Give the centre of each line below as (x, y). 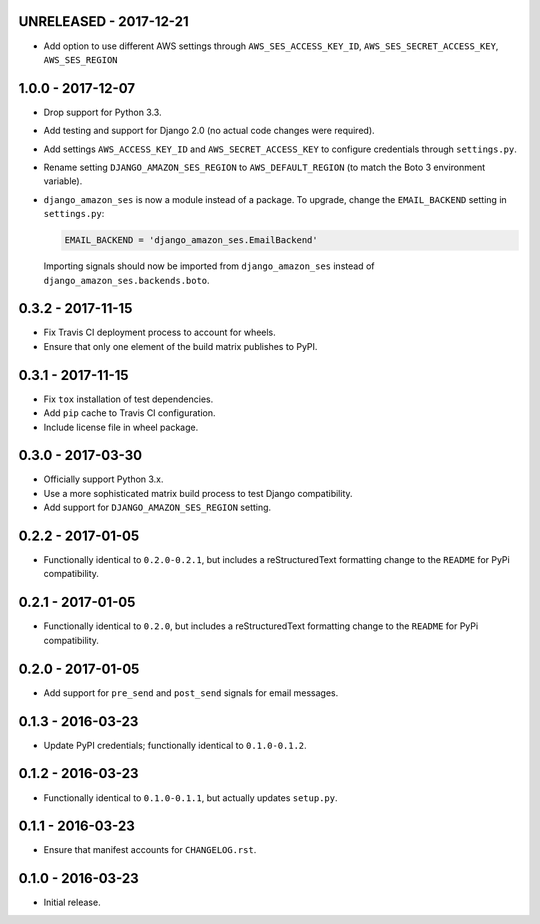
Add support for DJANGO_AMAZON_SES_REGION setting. (157, 507)
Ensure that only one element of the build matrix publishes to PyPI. (180, 346)
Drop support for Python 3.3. (102, 112)
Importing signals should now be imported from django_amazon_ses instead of (209, 266)
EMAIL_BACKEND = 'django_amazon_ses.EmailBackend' (191, 240)
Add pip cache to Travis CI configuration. (129, 413)
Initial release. (72, 902)
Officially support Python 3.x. (103, 479)
